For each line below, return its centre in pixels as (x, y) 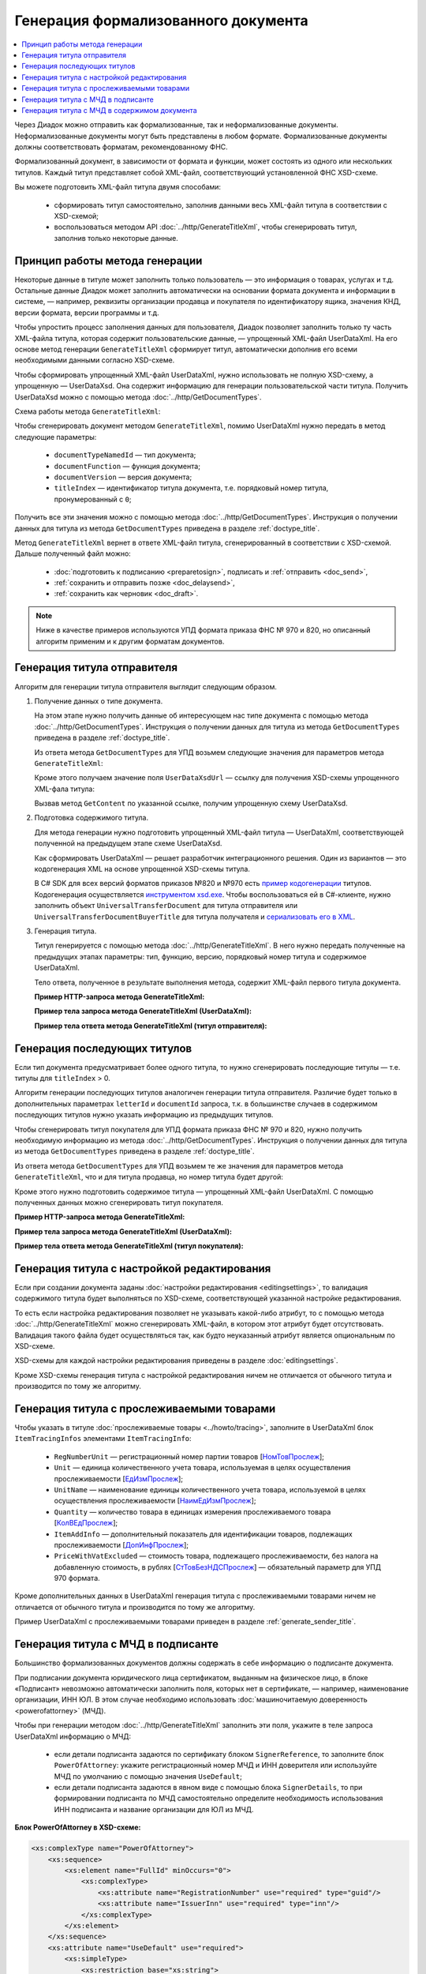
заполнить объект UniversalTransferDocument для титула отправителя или (166, 906)
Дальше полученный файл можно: (73, 554)
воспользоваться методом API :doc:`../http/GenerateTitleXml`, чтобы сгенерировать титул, (206, 227)
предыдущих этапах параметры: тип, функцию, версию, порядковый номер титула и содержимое (200, 956)
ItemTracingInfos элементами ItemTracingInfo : (103, 1439)
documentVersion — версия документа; (123, 477)
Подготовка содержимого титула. (92, 818)
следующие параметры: (56, 437)
